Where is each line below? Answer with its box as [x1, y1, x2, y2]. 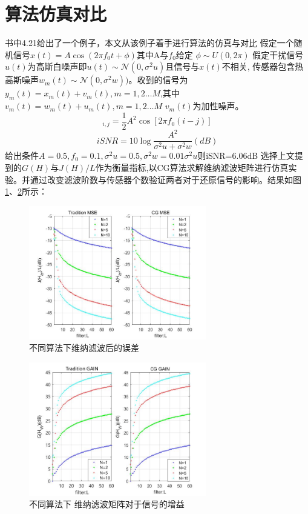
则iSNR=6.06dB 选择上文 [197, 149, 295, 162]
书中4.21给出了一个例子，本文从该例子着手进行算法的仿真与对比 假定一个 [5, 36, 294, 49]
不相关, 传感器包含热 [221, 60, 304, 73]
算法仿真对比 [5, 1, 107, 26]
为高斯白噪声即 [27, 60, 87, 73]
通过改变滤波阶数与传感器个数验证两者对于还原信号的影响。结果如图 [30, 173, 301, 185]
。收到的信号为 [128, 73, 188, 86]
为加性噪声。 [192, 99, 244, 112]
